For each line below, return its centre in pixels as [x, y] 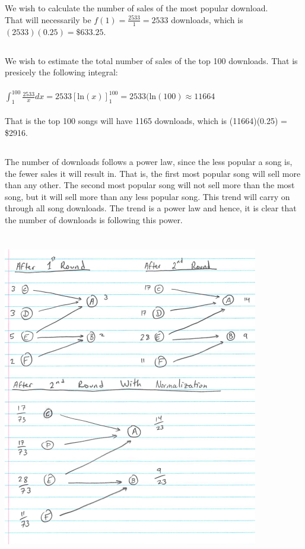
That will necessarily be [48, 19]
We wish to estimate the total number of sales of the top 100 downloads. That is [151, 60]
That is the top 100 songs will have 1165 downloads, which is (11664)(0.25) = [146, 121]
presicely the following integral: [61, 72]
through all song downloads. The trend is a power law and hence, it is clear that [151, 208]
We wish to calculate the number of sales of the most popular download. [136, 8]
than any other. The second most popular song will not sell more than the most [150, 185]
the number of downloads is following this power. [94, 220]
